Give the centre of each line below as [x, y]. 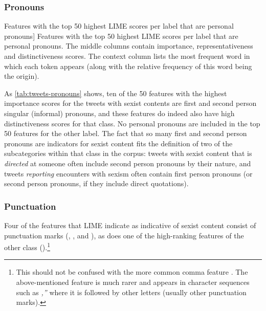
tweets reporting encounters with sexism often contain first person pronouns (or [128, 173]
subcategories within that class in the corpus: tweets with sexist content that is [128, 153]
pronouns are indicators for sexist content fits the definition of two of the [118, 143]
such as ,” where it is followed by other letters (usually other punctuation [131, 292]
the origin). [22, 76]
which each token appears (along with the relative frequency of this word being [128, 66]
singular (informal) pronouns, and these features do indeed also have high [119, 113]
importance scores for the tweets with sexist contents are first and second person [130, 103]
